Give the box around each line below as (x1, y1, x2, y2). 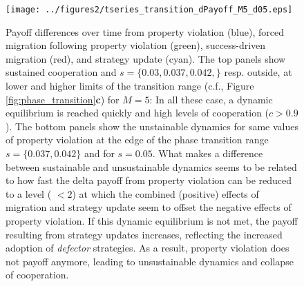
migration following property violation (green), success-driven (6, 38, 266, 52)
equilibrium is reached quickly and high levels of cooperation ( (6, 105, 269, 120)
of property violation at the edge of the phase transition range (6, 132, 269, 147)
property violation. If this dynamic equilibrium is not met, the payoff (6, 213, 298, 227)
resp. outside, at (224, 65, 292, 79)
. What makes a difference (152, 146, 263, 160)
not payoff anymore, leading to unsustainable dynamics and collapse (6, 254, 294, 268)
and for (84, 146, 115, 160)
